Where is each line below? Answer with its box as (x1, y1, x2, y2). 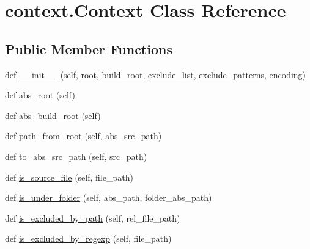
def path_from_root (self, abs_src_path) (5, 129, 162, 142)
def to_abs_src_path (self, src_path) (5, 150, 147, 162)
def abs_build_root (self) (5, 109, 101, 121)
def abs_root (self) (5, 88, 75, 101)
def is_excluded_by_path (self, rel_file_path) (5, 211, 180, 224)
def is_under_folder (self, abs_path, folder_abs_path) (5, 191, 212, 204)
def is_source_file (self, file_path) (5, 170, 133, 183)
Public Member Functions (5, 39, 172, 58)
